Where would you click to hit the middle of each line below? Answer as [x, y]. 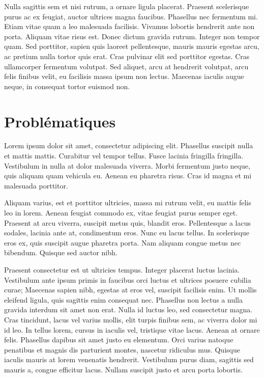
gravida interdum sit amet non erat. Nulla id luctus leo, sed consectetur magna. [128, 309]
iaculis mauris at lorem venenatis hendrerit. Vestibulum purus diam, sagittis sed [129, 359]
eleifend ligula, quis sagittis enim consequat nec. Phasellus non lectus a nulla [123, 299]
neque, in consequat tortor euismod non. [67, 86]
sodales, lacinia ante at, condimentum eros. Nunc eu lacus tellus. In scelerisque [127, 233]
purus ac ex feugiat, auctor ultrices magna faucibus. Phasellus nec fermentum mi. [131, 16]
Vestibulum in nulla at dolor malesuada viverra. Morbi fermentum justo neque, [127, 165]
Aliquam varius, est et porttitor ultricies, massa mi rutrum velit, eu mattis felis [128, 202]
